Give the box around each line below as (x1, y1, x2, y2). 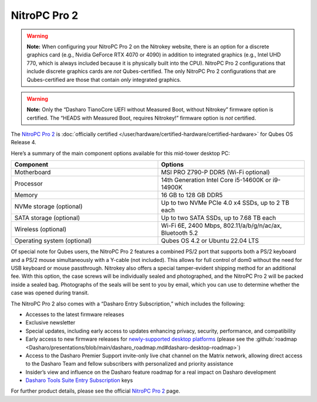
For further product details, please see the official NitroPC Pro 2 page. (11, 387, 180, 394)
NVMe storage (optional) (14, 202, 83, 211)
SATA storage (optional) (14, 214, 80, 222)
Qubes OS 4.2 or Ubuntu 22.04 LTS (161, 237, 259, 245)
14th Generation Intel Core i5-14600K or (161, 176, 271, 184)
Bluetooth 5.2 (161, 229, 198, 237)
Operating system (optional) (14, 237, 92, 245)
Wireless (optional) (14, 225, 67, 234)
